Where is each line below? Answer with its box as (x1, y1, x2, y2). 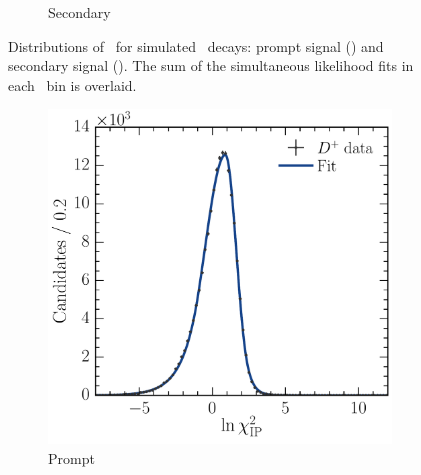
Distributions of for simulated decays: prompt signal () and (8, 35, 384, 56)
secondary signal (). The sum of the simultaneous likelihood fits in (8, 55, 414, 76)
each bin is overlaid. (8, 74, 137, 95)
